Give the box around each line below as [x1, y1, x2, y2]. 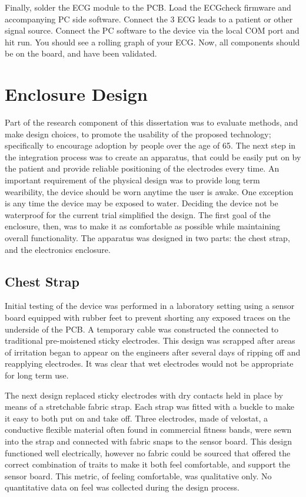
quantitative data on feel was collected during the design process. [5, 481, 240, 493]
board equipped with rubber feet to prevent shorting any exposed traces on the [5, 311, 291, 324]
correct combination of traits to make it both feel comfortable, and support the [5, 458, 290, 470]
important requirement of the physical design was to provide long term [5, 174, 260, 186]
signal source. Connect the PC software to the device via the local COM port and [5, 24, 300, 37]
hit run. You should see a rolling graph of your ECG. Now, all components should [5, 35, 300, 48]
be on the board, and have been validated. [5, 47, 157, 60]
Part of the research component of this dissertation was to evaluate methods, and [5, 116, 298, 129]
